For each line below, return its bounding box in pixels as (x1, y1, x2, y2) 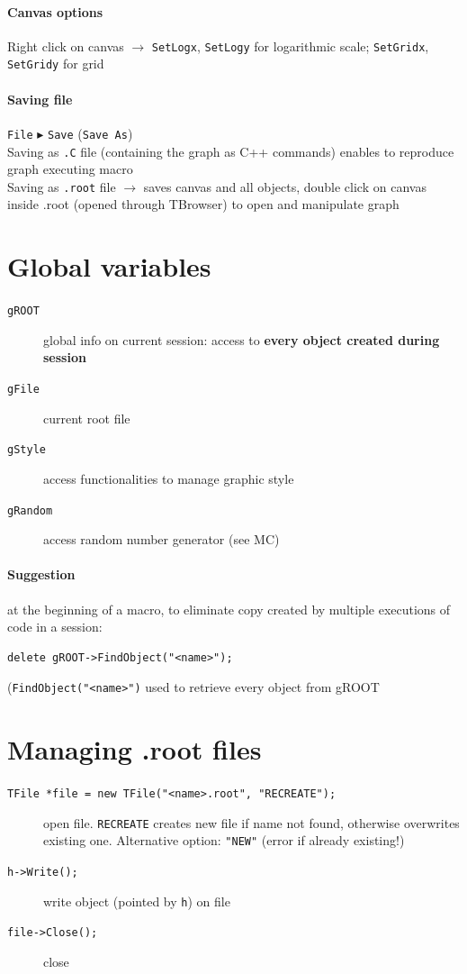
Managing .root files (7, 731, 262, 768)
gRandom (7, 504, 53, 517)
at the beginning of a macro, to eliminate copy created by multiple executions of (7, 599, 451, 618)
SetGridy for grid (7, 54, 104, 73)
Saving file (7, 89, 73, 108)
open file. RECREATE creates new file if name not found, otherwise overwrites (43, 813, 460, 832)
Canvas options (7, 2, 103, 21)
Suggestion (7, 565, 76, 584)
